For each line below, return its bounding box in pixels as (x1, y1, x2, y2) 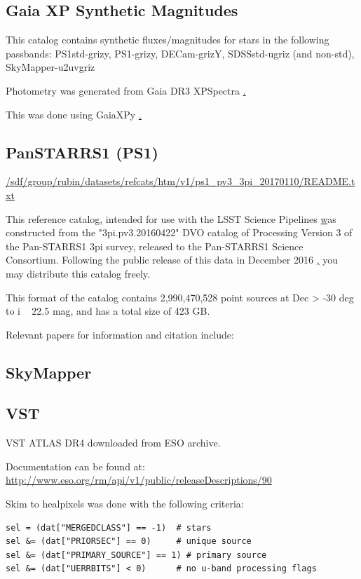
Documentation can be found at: (6, 458, 145, 473)
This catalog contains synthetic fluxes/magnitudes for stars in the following (6, 32, 329, 47)
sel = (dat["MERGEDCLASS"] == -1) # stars (6, 522, 212, 533)
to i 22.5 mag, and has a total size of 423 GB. (6, 304, 210, 318)
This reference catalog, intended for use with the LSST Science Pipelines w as (6, 211, 336, 226)
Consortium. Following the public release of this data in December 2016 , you (6, 252, 339, 267)
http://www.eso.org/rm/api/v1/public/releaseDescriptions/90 (6, 472, 272, 487)
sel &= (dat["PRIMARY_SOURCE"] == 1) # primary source (6, 550, 267, 560)
